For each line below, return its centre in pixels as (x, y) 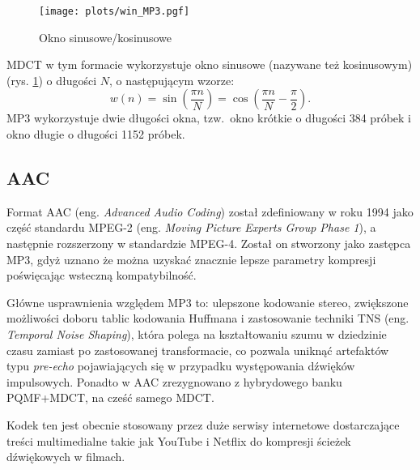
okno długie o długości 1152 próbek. (96, 134)
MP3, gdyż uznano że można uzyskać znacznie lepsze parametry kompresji (191, 259)
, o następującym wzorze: (172, 80)
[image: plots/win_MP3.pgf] (115, 11)
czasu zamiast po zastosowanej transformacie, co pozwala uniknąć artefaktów (198, 350)
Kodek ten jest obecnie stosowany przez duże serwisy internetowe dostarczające (203, 424)
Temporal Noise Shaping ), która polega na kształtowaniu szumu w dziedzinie (197, 333)
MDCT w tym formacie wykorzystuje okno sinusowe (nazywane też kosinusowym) (210, 64)
